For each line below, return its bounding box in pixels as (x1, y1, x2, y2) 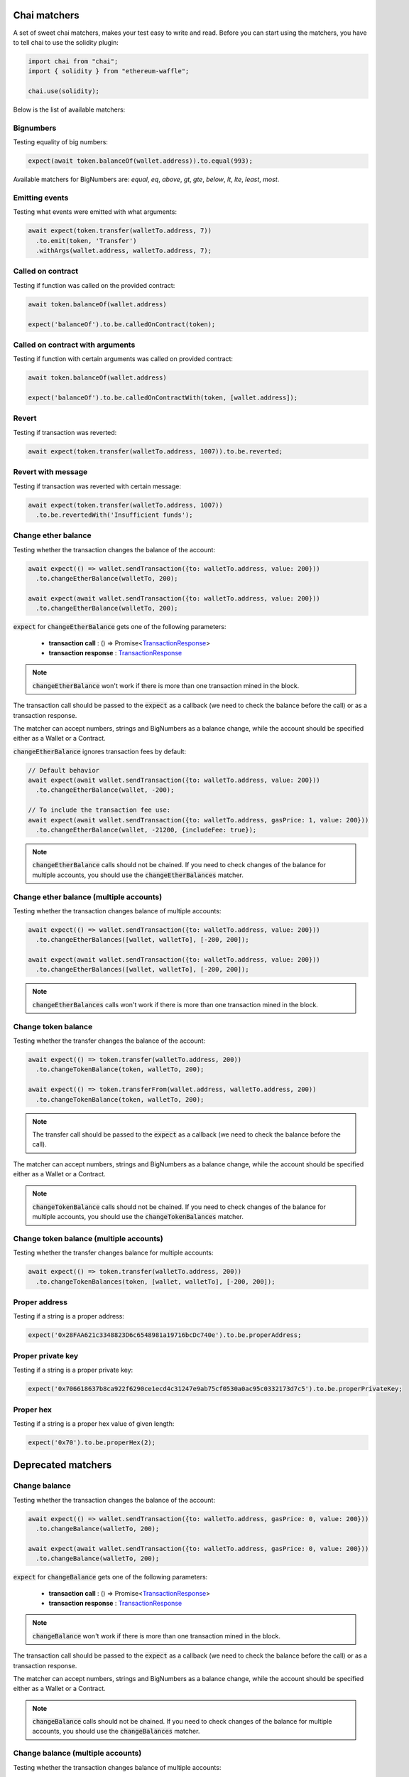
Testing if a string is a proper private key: (13, 1365, 133, 1375)
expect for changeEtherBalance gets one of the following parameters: (13, 623, 227, 631)
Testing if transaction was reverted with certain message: (13, 482, 181, 490)
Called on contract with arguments (13, 340, 136, 350)
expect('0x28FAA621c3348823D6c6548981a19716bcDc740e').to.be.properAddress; (28, 1331, 302, 1339)
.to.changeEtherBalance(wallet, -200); (36, 786, 175, 794)
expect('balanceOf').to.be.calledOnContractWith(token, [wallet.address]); (28, 394, 298, 402)
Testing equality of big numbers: (13, 138, 108, 146)
